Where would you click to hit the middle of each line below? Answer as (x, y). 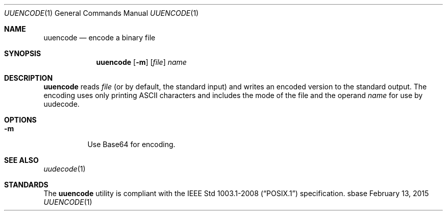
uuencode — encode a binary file (100, 38)
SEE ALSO (21, 160)
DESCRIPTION (29, 78)
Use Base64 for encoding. (131, 144)
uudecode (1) (65, 169)
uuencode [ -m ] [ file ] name (141, 62)
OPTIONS (20, 120)
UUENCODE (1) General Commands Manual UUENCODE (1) (102, 13)
